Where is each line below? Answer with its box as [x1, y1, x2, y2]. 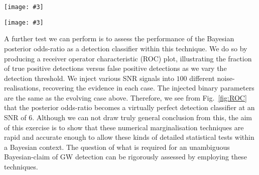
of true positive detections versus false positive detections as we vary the [4, 63, 227, 73]
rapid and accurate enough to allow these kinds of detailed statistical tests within [4, 132, 254, 142]
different [189, 72, 215, 83]
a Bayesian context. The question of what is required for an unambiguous [4, 141, 230, 152]
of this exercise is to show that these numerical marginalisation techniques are [4, 122, 244, 132]
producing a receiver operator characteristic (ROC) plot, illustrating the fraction [4, 53, 252, 63]
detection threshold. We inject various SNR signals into [4, 72, 174, 83]
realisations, [4, 82, 41, 93]
